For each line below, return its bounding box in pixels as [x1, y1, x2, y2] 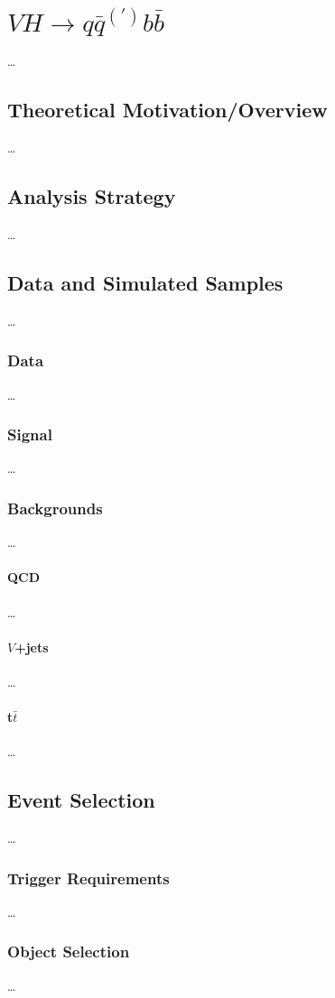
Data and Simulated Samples [7, 268, 284, 296]
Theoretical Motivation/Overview [7, 96, 328, 124]
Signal [7, 423, 52, 446]
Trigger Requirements [7, 866, 170, 889]
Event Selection [7, 786, 155, 814]
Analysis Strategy [7, 182, 176, 210]
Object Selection [7, 940, 130, 963]
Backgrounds [7, 496, 103, 519]
